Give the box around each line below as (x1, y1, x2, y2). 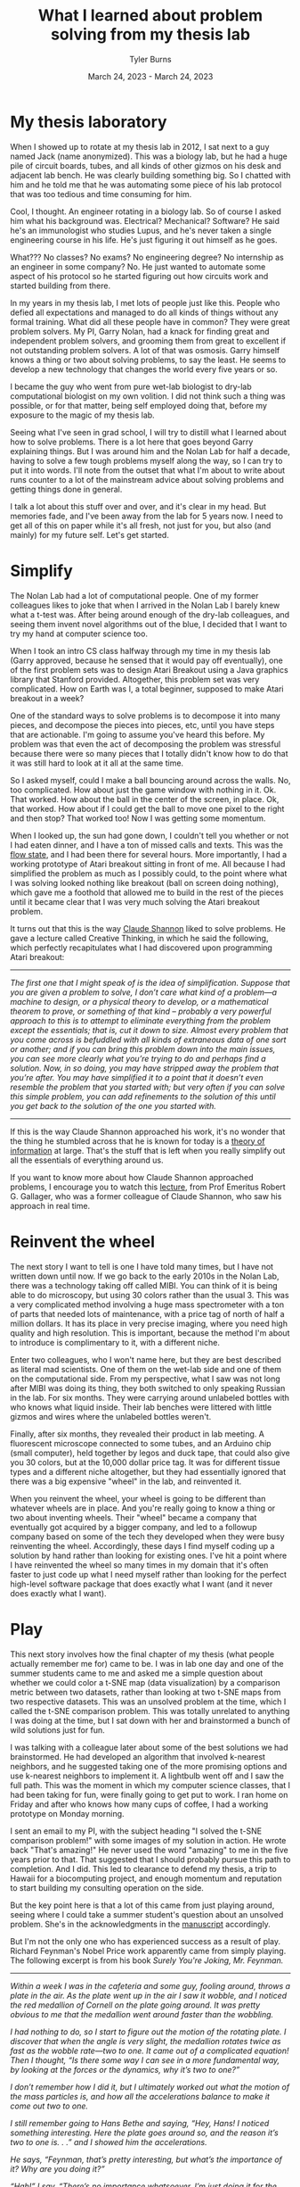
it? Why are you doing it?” (10, 2163, 105, 2174)
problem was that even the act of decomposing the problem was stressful (10, 738, 281, 750)
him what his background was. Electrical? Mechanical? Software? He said (10, 215, 280, 226)
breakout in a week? (10, 692, 85, 703)
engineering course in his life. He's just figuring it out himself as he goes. (10, 234, 279, 245)
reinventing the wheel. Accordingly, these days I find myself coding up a (10, 1540, 275, 1551)
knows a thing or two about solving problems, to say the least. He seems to (10, 354, 287, 365)
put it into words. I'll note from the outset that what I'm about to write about (10, 465, 286, 476)
